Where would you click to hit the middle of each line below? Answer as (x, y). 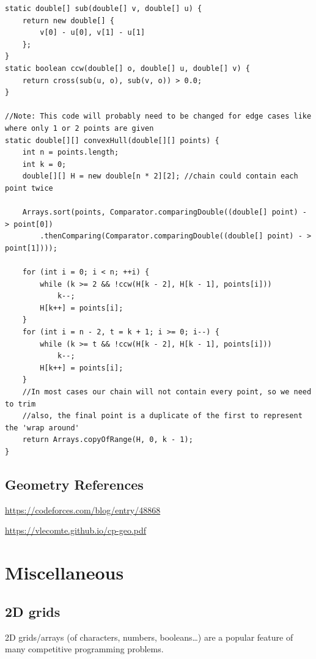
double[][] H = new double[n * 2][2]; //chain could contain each (160, 176)
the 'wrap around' (42, 428)
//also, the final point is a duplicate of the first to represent (162, 416)
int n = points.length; (71, 153)
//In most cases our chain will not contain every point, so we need (167, 392)
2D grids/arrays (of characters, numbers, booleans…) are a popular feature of (149, 637)
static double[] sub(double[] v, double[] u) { (104, 9)
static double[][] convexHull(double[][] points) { (112, 140)
